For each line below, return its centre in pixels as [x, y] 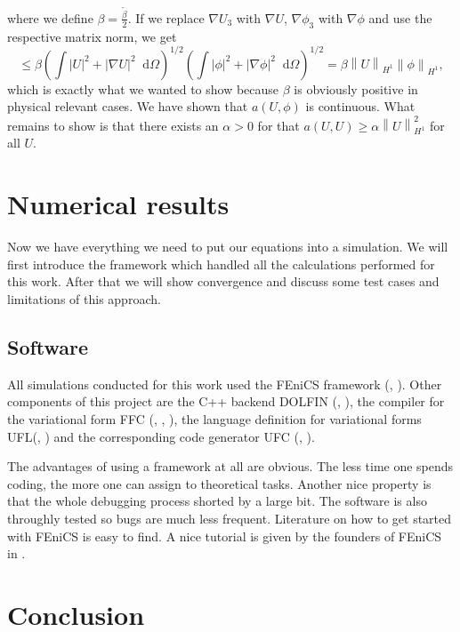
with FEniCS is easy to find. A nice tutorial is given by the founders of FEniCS [225, 536]
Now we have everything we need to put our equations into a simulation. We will [228, 247]
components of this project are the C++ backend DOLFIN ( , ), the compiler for [226, 401]
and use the [400, 17]
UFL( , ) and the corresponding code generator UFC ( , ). [161, 436]
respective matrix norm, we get [92, 36]
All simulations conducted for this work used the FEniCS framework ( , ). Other [225, 384]
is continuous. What [360, 106]
